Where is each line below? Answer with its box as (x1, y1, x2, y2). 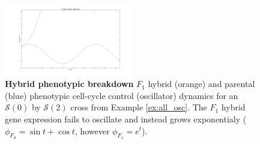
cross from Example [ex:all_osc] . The (70, 101, 207, 113)
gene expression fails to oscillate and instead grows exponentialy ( (5, 112, 247, 125)
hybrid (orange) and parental (148, 77, 255, 90)
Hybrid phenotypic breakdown (5, 77, 134, 90)
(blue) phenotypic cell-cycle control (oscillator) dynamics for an (5, 89, 238, 101)
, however (74, 124, 110, 137)
